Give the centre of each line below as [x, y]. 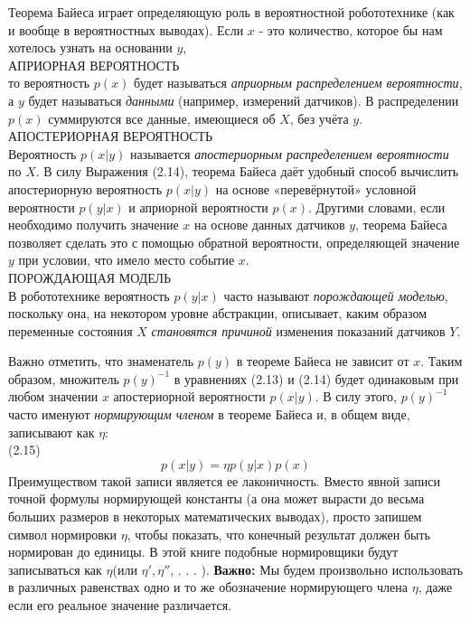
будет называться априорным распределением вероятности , [298, 83]
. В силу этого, [356, 396]
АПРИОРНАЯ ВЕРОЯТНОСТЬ [94, 65]
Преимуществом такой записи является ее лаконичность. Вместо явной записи [224, 480]
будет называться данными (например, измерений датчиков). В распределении [244, 100]
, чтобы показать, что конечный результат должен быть [278, 534]
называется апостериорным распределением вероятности [290, 153]
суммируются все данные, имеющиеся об [162, 118]
